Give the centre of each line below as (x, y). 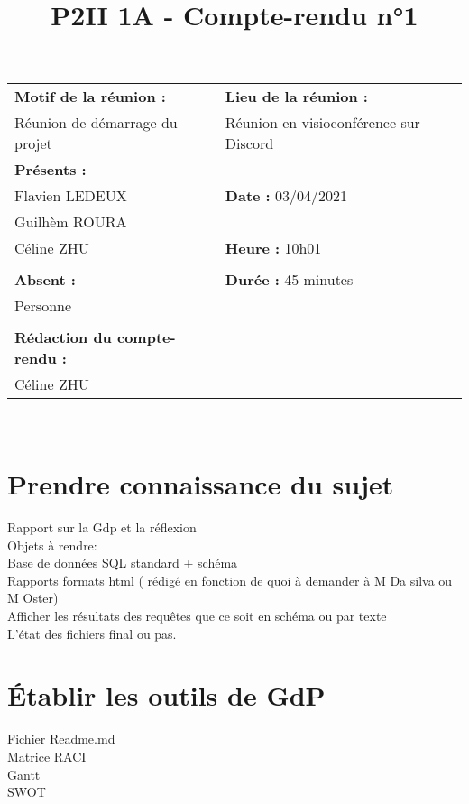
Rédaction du (63, 337)
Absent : (45, 280)
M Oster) (33, 598)
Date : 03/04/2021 (286, 196)
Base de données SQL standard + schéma (123, 563)
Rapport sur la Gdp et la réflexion (102, 527)
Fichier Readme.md (61, 739)
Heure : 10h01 (273, 248)
